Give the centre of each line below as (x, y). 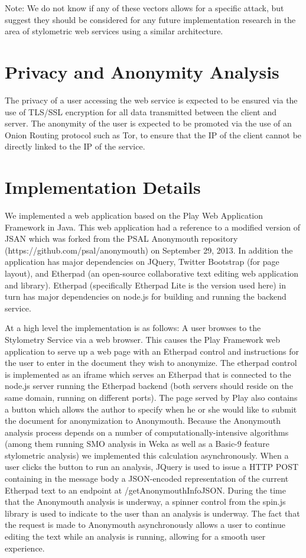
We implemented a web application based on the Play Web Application (134, 215)
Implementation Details (103, 187)
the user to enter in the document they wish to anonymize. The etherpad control (151, 363)
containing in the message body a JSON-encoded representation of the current (147, 478)
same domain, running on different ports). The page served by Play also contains (151, 397)
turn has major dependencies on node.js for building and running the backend (146, 296)
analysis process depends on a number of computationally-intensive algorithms (147, 432)
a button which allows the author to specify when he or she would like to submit (151, 409)
